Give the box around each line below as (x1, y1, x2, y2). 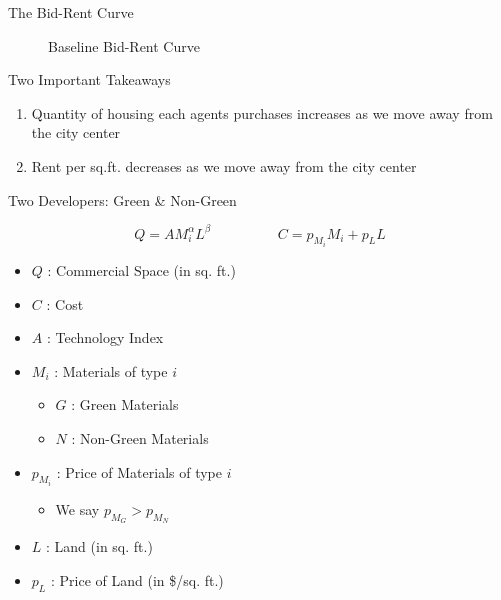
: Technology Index (46, 327, 164, 348)
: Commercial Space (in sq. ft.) (47, 260, 236, 281)
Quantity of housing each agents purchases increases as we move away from (31, 102, 493, 123)
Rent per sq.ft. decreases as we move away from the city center (31, 155, 417, 176)
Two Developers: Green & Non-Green (8, 189, 237, 210)
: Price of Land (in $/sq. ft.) (50, 569, 224, 590)
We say (55, 499, 100, 520)
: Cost (46, 293, 84, 314)
